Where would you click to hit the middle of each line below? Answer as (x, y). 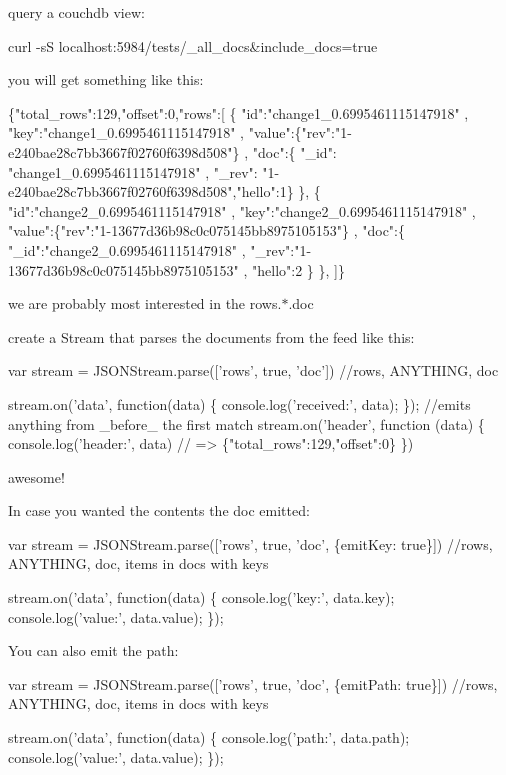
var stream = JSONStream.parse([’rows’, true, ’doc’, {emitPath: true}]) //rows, (253, 683)
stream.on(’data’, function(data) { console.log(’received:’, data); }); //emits (239, 403)
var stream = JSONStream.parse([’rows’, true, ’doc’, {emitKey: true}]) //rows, (250, 543)
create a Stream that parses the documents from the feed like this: (211, 336)
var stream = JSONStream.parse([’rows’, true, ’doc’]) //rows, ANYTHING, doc (253, 370)
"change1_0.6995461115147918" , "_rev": (133, 171)
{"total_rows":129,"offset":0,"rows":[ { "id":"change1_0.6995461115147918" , (238, 112)
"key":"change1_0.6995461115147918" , (126, 132)
